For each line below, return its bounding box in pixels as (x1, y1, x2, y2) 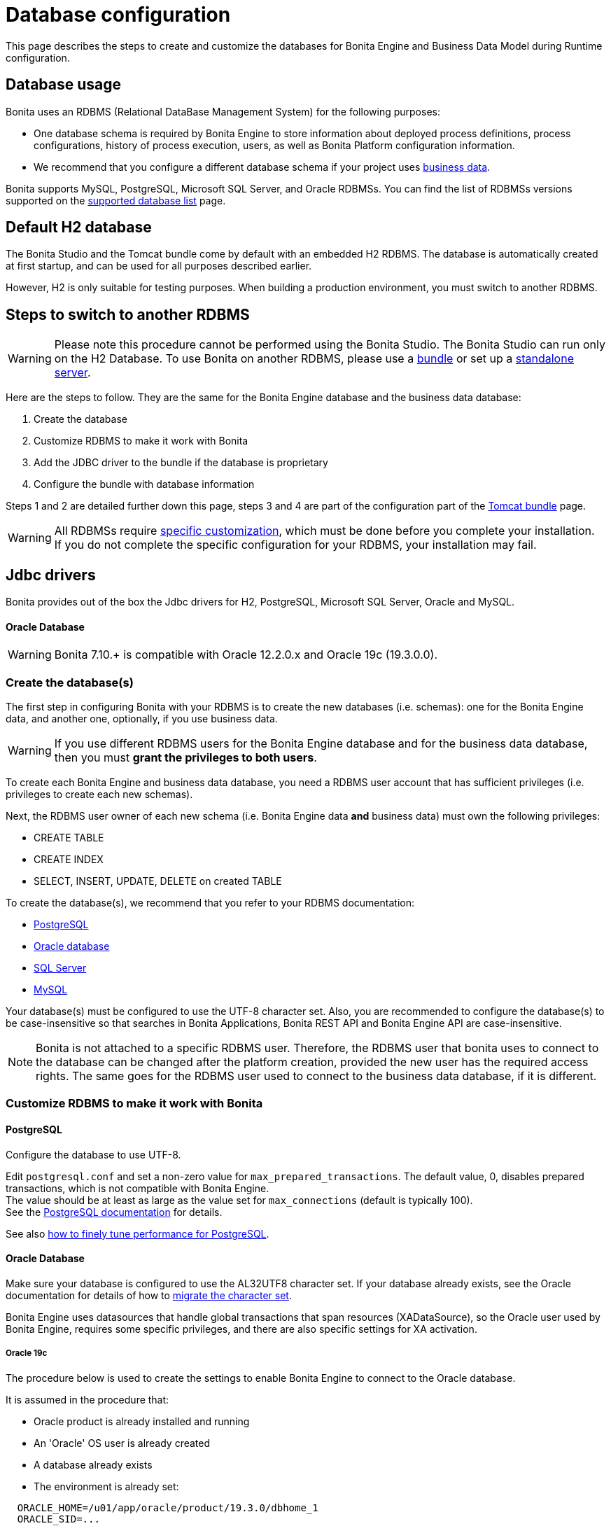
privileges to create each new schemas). (6, 788, 193, 801)
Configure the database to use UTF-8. (6, 1148, 181, 1161)
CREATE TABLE (34, 832, 104, 844)
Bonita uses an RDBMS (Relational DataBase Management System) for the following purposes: (6, 105, 440, 118)
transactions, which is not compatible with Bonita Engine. (6, 1182, 269, 1194)
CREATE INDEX (34, 853, 104, 866)
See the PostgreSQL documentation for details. (6, 1205, 223, 1218)
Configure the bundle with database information (34, 478, 255, 491)
